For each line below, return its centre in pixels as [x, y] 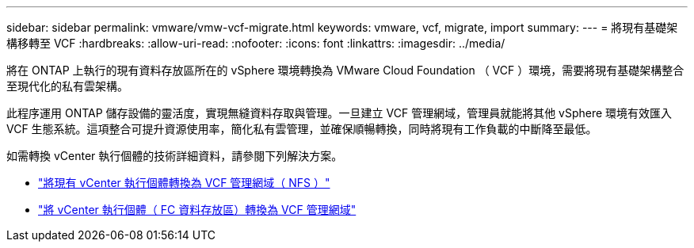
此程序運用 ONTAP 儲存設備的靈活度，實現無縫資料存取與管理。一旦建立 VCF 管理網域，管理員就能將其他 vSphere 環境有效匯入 [339, 113]
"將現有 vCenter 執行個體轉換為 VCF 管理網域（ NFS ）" [184, 183]
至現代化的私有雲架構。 [67, 86]
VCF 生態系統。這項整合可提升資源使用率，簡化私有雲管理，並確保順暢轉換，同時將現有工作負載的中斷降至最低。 [302, 129]
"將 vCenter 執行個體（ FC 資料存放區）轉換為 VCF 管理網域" [197, 210]
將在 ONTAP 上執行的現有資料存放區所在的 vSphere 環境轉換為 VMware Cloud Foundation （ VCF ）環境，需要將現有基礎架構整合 [345, 70]
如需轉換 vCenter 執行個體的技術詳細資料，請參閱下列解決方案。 [175, 156]
